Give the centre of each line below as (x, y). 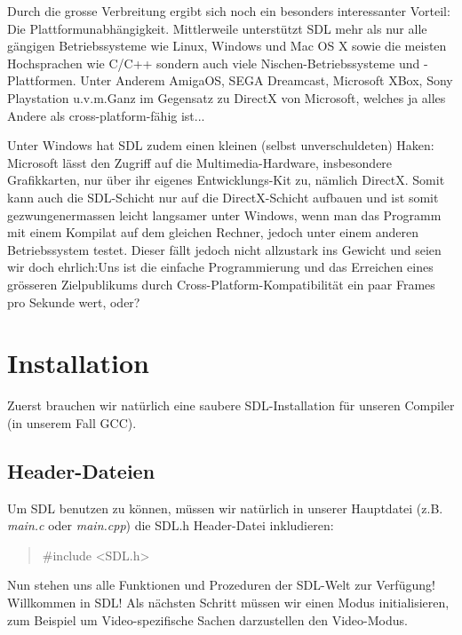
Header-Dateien (81, 470)
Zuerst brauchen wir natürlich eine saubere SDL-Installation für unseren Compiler (231, 405)
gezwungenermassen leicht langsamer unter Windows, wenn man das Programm (224, 214)
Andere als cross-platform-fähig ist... (106, 115)
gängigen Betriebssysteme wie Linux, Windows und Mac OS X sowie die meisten (227, 46)
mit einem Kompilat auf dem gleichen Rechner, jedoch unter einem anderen (213, 232)
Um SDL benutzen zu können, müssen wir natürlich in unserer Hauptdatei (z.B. (225, 508)
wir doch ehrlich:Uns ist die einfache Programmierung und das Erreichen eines (220, 267)
